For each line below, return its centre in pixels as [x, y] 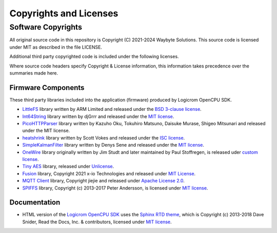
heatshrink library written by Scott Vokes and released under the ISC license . [104, 137]
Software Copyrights [46, 27]
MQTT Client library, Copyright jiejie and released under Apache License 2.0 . [103, 181]
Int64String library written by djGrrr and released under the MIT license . [98, 116]
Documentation [35, 203]
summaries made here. [34, 73]
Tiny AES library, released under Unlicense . [68, 167]
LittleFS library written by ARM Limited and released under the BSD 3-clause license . [112, 109]
